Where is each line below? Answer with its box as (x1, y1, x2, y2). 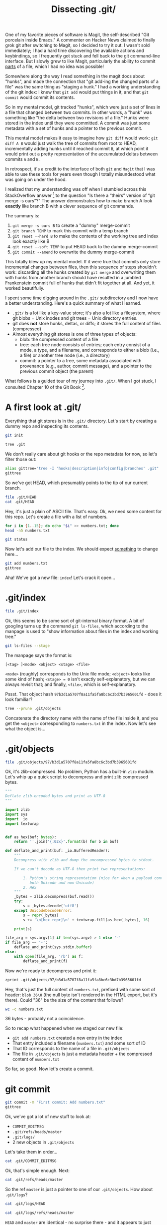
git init (5, 433, 23, 438)
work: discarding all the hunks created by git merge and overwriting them (5, 269, 156, 275)
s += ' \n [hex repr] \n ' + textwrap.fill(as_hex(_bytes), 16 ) (23, 917, 150, 922)
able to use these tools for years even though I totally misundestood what (5, 171, 156, 177)
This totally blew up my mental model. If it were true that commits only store (5, 258, 161, 264)
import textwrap (5, 821, 39, 826)
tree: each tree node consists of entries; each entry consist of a (19, 341, 151, 348)
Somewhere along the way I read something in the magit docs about (5, 73, 145, 79)
